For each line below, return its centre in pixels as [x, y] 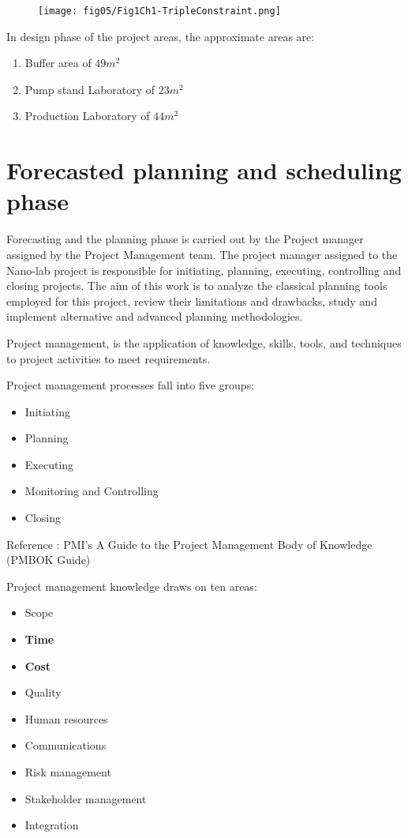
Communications [66, 745]
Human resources [66, 718]
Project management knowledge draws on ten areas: [132, 586]
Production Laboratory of [87, 116]
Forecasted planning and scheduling [204, 170]
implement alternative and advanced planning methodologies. [155, 316]
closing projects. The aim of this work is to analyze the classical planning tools [197, 286]
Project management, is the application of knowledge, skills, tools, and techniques [204, 342]
